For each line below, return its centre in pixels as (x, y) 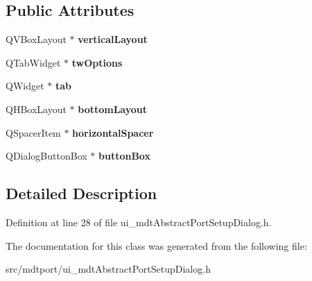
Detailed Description (81, 193)
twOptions (97, 62)
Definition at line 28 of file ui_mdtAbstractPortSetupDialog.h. (139, 222)
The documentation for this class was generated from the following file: (156, 245)
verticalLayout (113, 39)
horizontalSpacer (113, 132)
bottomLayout (113, 109)
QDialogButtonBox (46, 156)
